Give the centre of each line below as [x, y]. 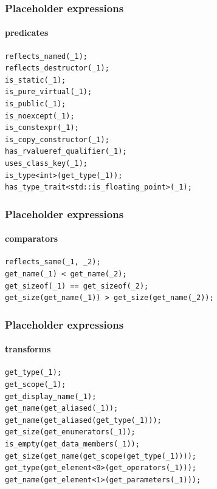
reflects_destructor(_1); [57, 68]
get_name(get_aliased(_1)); [62, 409]
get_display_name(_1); [51, 396]
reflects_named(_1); [46, 56]
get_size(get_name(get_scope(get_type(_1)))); [101, 456]
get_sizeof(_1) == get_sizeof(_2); [77, 286]
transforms [28, 349]
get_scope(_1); [36, 385]
